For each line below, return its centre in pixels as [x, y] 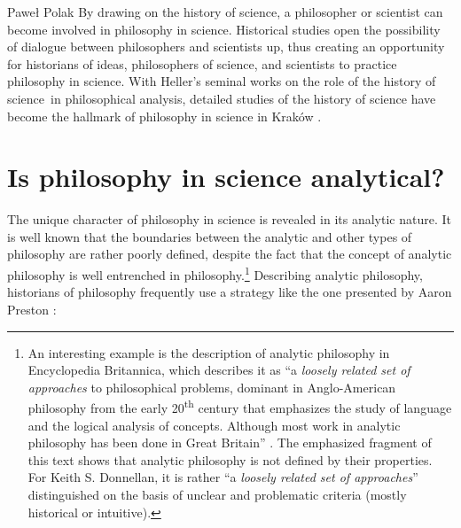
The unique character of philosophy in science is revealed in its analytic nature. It [229, 219]
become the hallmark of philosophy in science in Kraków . [164, 116]
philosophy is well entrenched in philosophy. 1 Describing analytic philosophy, [215, 273]
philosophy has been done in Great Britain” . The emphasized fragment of [230, 443]
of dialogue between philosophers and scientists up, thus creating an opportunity [226, 47]
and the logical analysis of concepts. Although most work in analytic [214, 425]
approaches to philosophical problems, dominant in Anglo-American [212, 387]
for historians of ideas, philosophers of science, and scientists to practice [202, 63]
